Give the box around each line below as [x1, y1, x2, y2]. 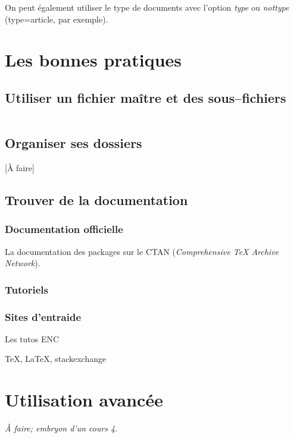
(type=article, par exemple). [5, 12, 108, 25]
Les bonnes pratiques [5, 48, 182, 72]
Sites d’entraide [5, 309, 82, 324]
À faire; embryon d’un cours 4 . [5, 422, 118, 434]
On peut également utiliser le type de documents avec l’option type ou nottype [5, 1, 289, 13]
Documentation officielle [5, 222, 123, 237]
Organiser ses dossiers [5, 134, 142, 152]
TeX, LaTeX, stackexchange [5, 352, 107, 365]
